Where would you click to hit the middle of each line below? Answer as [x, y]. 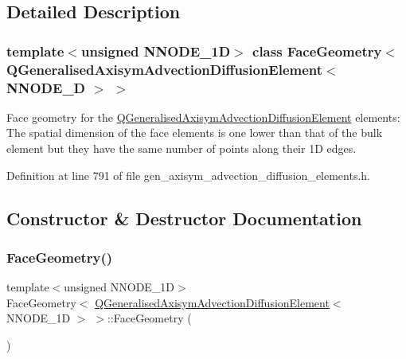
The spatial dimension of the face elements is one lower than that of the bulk [195, 133]
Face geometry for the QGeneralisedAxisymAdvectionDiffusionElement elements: [203, 117]
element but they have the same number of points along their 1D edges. [182, 148]
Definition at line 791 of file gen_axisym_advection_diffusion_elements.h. [189, 175]
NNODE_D [46, 87]
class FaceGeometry [317, 51]
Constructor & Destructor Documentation [184, 218]
